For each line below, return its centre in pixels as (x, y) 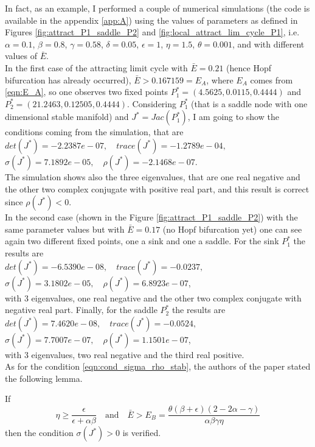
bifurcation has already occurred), (68, 79)
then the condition (39, 433)
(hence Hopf (249, 67)
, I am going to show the (233, 117)
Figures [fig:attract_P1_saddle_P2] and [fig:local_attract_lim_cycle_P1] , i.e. (152, 32)
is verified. (142, 433)
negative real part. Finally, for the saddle (81, 310)
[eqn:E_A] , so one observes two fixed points (87, 92)
